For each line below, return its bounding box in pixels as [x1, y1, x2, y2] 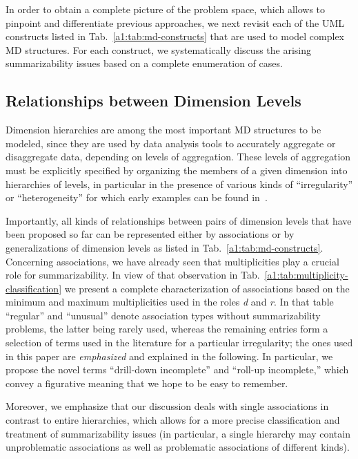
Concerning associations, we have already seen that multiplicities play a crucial [6, 254, 339, 268]
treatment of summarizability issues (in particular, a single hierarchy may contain [6, 426, 350, 440]
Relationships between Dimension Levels [6, 90, 301, 111]
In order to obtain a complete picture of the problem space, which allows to [6, 2, 326, 16]
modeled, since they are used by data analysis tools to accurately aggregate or [6, 135, 336, 150]
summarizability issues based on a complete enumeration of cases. [6, 56, 283, 71]
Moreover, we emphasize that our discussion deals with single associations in [6, 399, 329, 413]
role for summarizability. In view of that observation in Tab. [6, 268, 260, 282]
